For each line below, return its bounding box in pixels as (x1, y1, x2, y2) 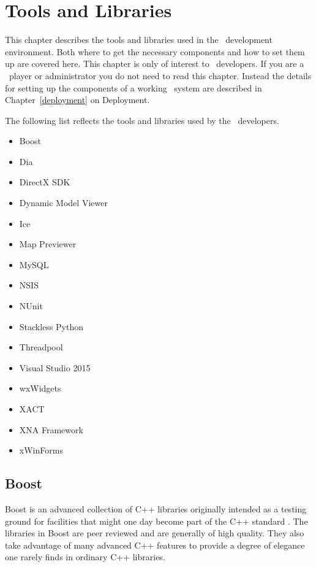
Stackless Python (19, 320, 83, 333)
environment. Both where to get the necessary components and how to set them (5, 45, 305, 58)
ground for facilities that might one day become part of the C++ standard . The (5, 514, 308, 527)
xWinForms (19, 444, 63, 457)
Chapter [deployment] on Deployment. (5, 93, 150, 106)
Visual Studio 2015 (19, 361, 91, 374)
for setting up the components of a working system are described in (5, 81, 262, 94)
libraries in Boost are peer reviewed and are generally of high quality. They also (5, 526, 304, 539)
